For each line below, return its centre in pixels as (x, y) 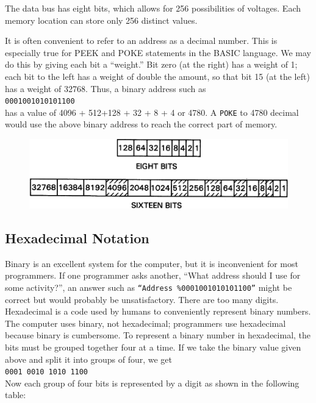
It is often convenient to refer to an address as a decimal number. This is (141, 41)
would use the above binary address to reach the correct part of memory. (141, 124)
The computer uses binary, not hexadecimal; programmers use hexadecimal (145, 323)
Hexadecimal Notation (77, 237)
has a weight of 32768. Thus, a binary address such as (106, 88)
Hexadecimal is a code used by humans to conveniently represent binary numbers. (158, 311)
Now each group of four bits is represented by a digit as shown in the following (152, 383)
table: (16, 395)
